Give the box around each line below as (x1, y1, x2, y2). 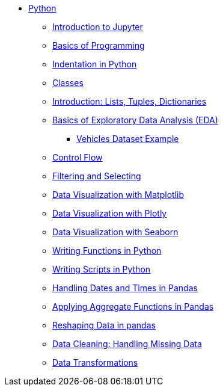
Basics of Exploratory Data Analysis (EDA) (52, 115, 218, 125)
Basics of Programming (52, 40, 145, 51)
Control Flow (52, 152, 103, 162)
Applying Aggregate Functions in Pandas (52, 301, 214, 312)
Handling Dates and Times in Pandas (52, 283, 198, 293)
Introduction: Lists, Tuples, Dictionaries (52, 96, 207, 106)
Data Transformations (52, 357, 138, 368)
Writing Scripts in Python (52, 264, 151, 274)
